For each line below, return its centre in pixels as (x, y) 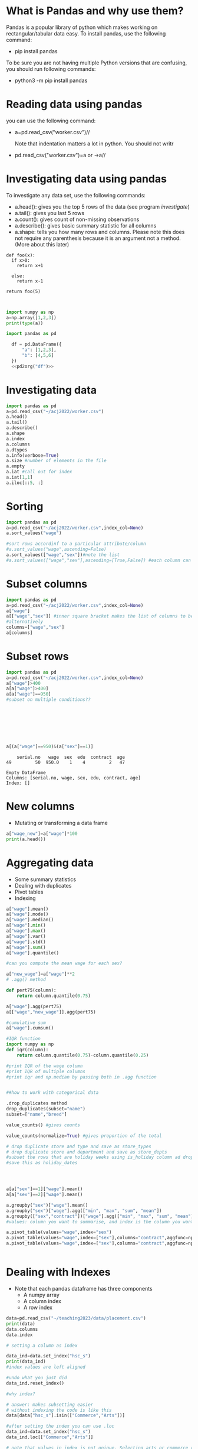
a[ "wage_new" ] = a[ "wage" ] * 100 (42, 834)
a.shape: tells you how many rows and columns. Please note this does (100, 232)
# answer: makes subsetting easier (50, 1405)
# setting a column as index (42, 1346)
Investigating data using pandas (86, 179)
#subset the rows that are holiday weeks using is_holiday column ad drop (100, 1157)
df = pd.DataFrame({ (37, 345)
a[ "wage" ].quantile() (33, 953)
